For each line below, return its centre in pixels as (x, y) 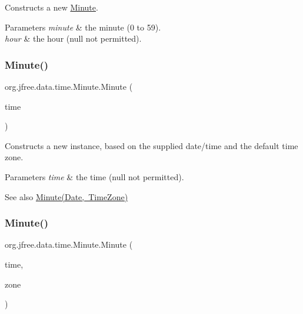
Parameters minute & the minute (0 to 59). (83, 27)
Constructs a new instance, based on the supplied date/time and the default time (151, 145)
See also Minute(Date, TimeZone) (66, 196)
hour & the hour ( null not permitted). (73, 38)
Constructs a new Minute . (51, 7)
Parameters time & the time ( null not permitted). (94, 176)
